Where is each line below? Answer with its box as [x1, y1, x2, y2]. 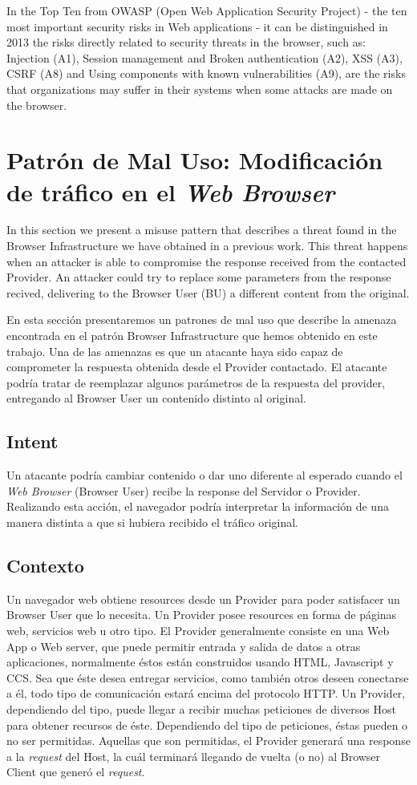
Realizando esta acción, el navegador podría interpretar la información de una [6, 498, 389, 515]
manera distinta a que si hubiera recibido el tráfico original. [6, 513, 298, 530]
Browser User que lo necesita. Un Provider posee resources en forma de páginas [6, 606, 397, 623]
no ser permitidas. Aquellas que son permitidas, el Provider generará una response [6, 732, 411, 749]
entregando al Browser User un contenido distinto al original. [6, 390, 306, 407]
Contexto [6, 552, 84, 577]
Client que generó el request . [6, 763, 145, 780]
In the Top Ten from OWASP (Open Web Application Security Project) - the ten [6, 2, 407, 18]
